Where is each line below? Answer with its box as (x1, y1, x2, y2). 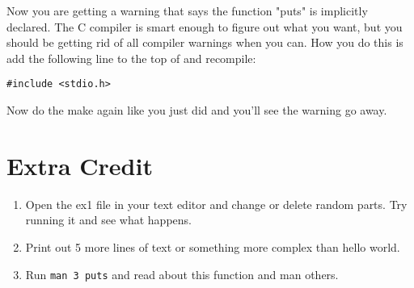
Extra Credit (6, 148, 153, 182)
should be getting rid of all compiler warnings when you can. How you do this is (6, 34, 403, 51)
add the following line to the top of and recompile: (6, 49, 256, 66)
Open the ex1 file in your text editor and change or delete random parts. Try (25, 195, 408, 212)
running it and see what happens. (25, 211, 192, 228)
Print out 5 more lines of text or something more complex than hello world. (25, 238, 400, 255)
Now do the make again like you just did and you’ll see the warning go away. (6, 102, 387, 119)
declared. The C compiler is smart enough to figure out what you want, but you (6, 18, 403, 35)
